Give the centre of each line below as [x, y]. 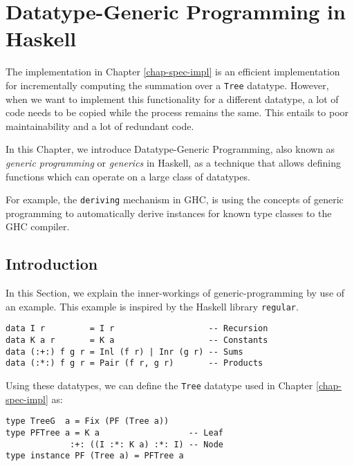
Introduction [52, 264]
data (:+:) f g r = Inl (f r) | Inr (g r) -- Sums [124, 352]
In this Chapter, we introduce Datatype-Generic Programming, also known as [170, 149]
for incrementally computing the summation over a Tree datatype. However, [167, 85]
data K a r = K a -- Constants [137, 341]
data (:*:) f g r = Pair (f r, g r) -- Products [134, 363]
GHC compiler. [38, 226]
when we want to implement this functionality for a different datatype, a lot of [172, 99]
